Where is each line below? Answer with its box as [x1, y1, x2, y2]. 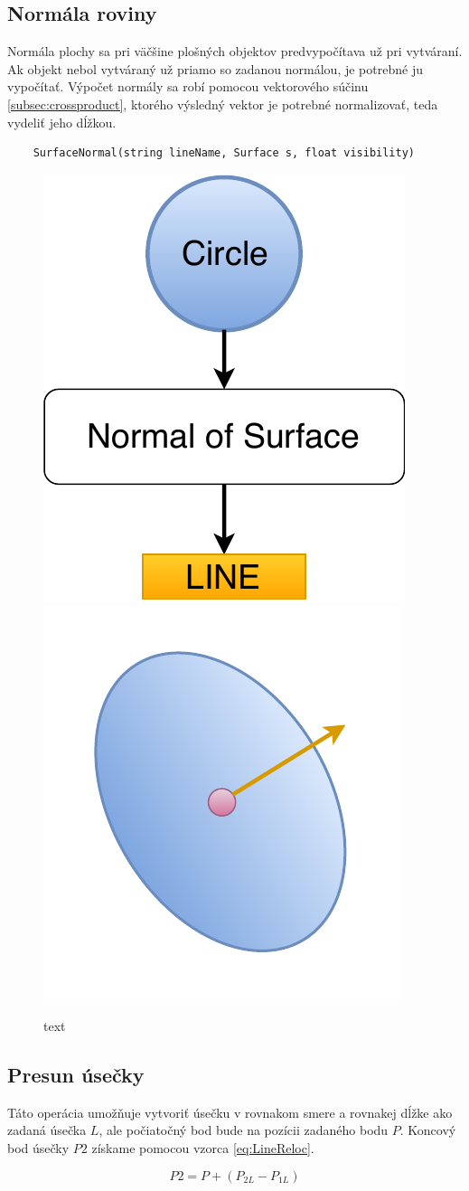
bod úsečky [7, 1138, 70, 1157]
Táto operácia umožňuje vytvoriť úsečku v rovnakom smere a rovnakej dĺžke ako [7, 1102, 453, 1121]
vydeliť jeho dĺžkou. [7, 112, 117, 131]
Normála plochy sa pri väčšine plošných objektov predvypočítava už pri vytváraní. [7, 42, 463, 61]
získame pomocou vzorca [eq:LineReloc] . [91, 1138, 314, 1157]
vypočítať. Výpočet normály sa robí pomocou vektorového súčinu [7, 77, 369, 96]
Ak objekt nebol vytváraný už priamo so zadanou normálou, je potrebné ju [7, 59, 423, 78]
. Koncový [399, 1120, 456, 1139]
